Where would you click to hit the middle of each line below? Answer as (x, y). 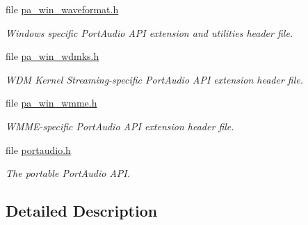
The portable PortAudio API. (68, 173)
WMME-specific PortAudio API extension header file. (120, 126)
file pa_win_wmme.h (51, 103)
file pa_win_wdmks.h (52, 56)
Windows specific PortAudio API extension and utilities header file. (149, 32)
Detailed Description (82, 211)
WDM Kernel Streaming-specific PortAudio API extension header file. (155, 79)
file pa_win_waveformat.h (62, 9)
